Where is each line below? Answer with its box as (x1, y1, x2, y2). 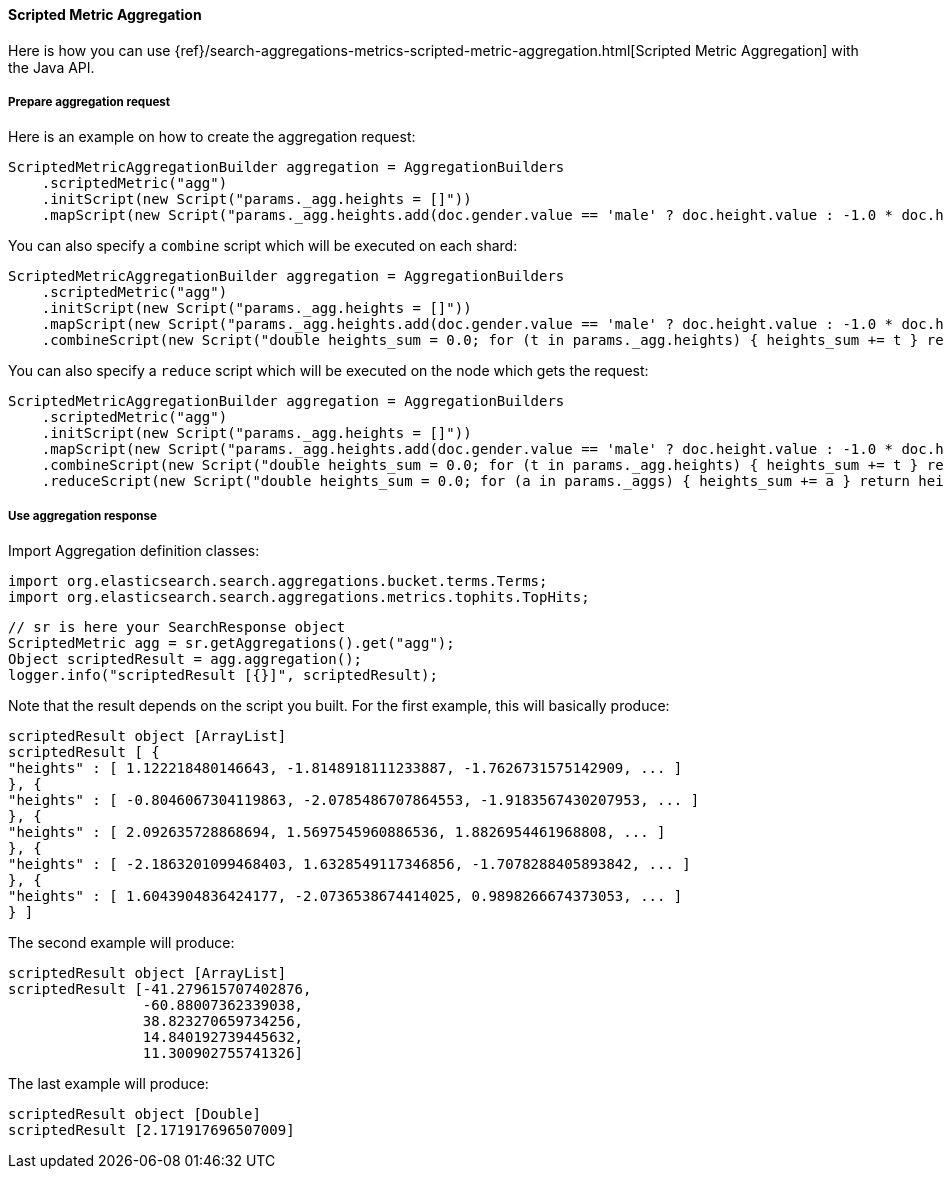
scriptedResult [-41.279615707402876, (8, 981, 312, 998)
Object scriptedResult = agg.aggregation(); (8, 651, 363, 668)
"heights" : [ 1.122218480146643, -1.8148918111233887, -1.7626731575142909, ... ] (8, 760, 683, 777)
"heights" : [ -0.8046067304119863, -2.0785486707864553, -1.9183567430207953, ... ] (8, 792, 700, 809)
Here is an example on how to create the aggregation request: (8, 128, 416, 146)
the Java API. (8, 58, 95, 76)
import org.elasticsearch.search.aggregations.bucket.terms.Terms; (8, 573, 548, 590)
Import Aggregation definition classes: (8, 542, 260, 560)
